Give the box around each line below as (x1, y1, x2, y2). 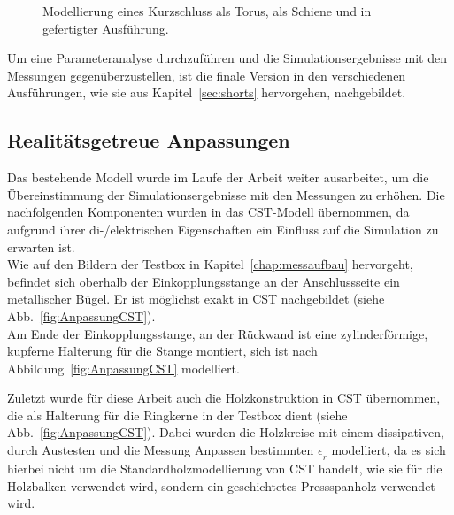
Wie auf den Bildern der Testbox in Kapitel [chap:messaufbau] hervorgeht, (7, 255, 413, 273)
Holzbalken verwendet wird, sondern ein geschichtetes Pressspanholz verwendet (7, 476, 435, 495)
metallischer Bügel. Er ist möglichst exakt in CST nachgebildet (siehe (7, 289, 385, 308)
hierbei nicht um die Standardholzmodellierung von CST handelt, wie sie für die (7, 459, 442, 478)
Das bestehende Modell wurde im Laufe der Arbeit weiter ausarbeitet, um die (7, 168, 429, 187)
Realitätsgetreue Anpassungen (7, 127, 290, 154)
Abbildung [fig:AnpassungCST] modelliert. (7, 358, 240, 377)
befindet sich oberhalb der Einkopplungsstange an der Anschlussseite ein (7, 272, 400, 290)
